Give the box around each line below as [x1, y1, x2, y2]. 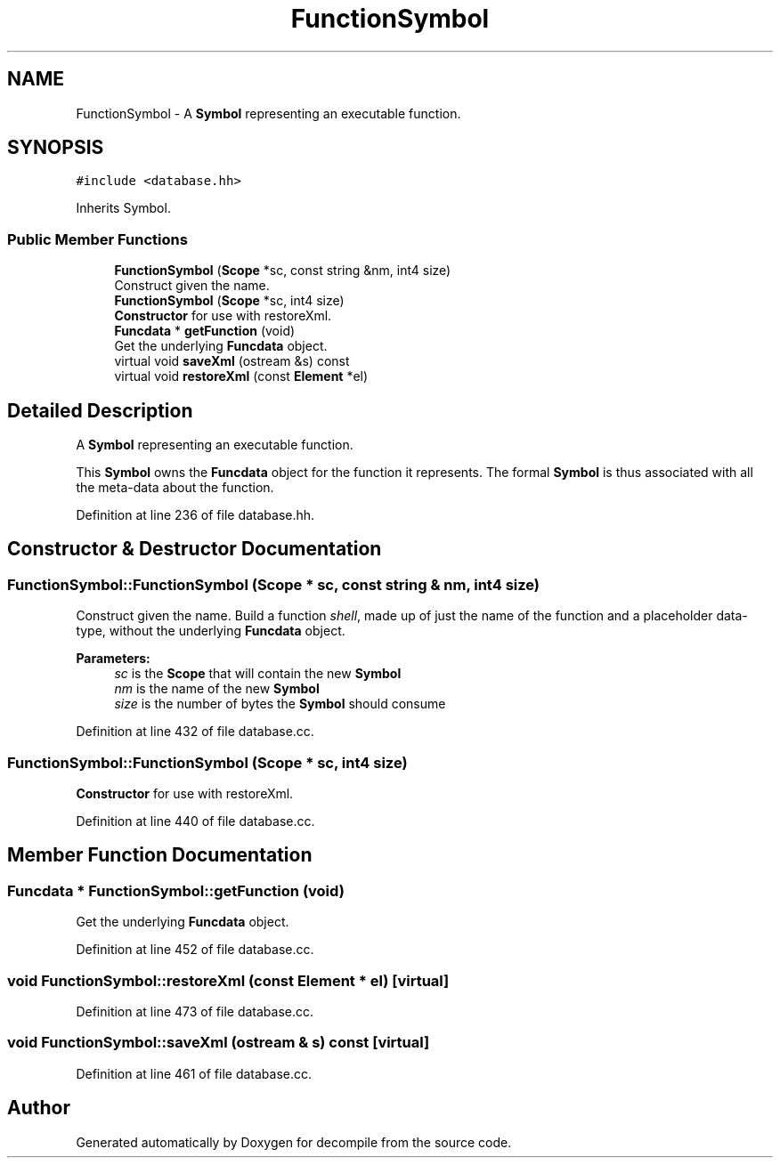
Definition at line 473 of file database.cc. [76, 1003, 314, 1019]
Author [7, 1096, 70, 1120]
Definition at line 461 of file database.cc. [76, 1065, 313, 1081]
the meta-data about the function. [76, 480, 274, 496]
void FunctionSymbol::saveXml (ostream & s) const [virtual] [7, 1033, 430, 1052]
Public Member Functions [7, 230, 188, 248]
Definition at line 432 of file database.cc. [76, 724, 314, 740]
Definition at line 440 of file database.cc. [76, 813, 315, 829]
